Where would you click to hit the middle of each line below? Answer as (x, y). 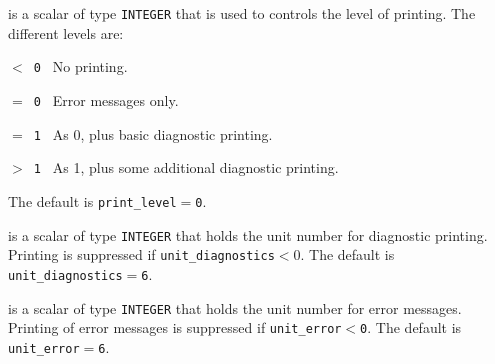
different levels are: (66, 32)
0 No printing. (80, 66)
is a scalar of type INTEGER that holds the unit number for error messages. (235, 307)
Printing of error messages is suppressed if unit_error (175, 327)
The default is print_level (92, 200)
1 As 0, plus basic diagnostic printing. (153, 133)
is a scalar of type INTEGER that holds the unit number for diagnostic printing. (248, 234)
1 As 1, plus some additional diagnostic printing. (186, 167)
